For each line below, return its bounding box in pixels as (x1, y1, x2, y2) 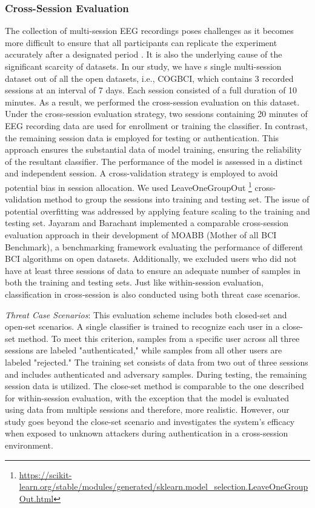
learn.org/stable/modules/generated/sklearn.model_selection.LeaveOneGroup (19, 480, 308, 493)
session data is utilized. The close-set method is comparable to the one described (5, 379, 304, 392)
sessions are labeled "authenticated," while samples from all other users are (5, 344, 282, 356)
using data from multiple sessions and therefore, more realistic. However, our (5, 403, 290, 416)
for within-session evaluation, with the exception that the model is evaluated (5, 391, 289, 404)
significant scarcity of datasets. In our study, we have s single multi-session (5, 60, 282, 72)
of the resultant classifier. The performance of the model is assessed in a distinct (5, 155, 303, 167)
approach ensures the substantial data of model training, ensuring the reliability (5, 143, 302, 156)
